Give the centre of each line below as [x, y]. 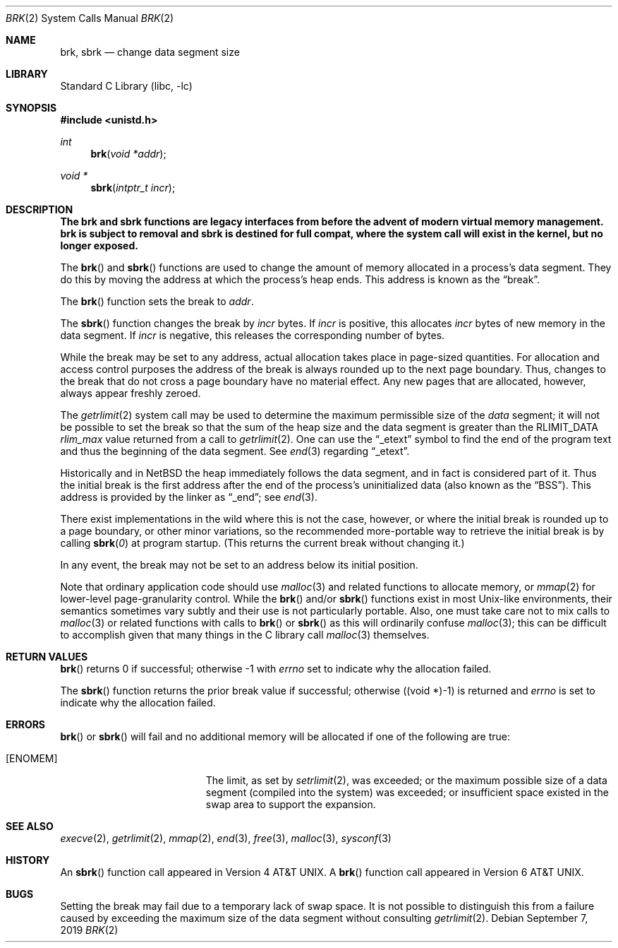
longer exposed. [99, 245]
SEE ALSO [30, 826]
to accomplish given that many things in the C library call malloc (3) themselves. [245, 635]
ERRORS [26, 724]
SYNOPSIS [31, 108]
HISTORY [28, 860]
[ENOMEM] [32, 758]
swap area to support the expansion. [291, 804]
